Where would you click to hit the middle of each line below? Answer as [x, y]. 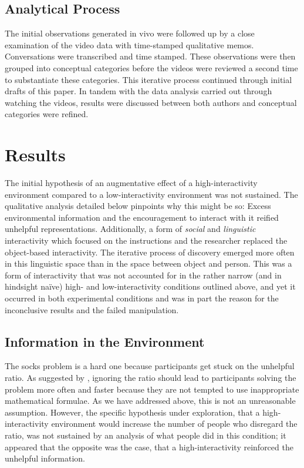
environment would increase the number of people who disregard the [174, 424]
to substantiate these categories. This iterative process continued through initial [148, 79]
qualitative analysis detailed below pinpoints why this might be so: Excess [138, 206]
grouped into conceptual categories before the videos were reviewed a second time [151, 67]
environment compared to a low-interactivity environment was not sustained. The [151, 194]
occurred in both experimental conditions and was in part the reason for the [142, 298]
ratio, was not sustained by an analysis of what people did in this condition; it [146, 435]
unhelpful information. [45, 458]
